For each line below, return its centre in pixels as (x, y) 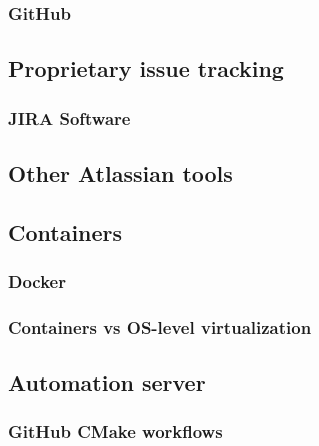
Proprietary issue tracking (146, 68)
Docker (37, 280)
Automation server (107, 382)
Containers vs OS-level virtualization (160, 326)
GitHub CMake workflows (115, 431)
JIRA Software (69, 117)
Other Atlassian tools (120, 172)
